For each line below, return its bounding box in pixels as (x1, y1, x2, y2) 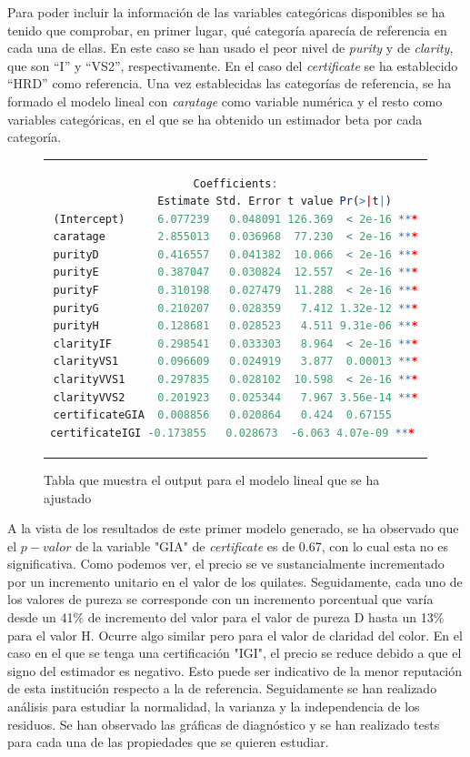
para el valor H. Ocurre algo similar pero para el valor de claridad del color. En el (7, 625, 463, 644)
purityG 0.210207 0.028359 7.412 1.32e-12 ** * (53, 301, 418, 315)
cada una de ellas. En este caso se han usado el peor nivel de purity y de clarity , (7, 38, 454, 57)
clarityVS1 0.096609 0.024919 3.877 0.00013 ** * (53, 355, 418, 368)
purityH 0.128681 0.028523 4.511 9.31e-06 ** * (53, 319, 418, 333)
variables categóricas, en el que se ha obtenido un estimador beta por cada (7, 109, 423, 128)
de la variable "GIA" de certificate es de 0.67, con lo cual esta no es (75, 536, 449, 555)
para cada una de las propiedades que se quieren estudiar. (7, 732, 329, 752)
